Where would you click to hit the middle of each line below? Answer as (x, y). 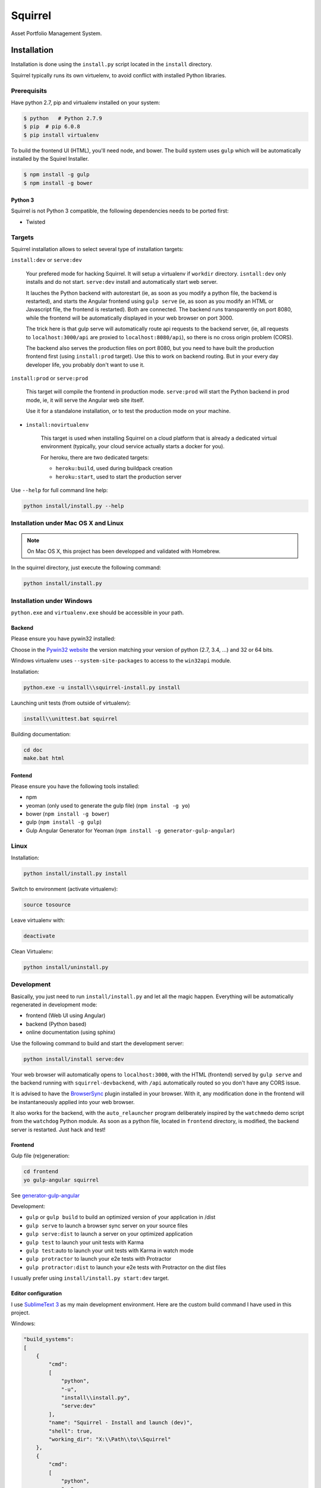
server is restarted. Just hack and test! (58, 1129)
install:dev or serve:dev (47, 260)
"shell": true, (71, 1431)
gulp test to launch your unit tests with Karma (85, 1242)
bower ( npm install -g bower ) (68, 814)
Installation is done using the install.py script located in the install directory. (111, 64)
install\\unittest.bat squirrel (71, 718)
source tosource (47, 904)
